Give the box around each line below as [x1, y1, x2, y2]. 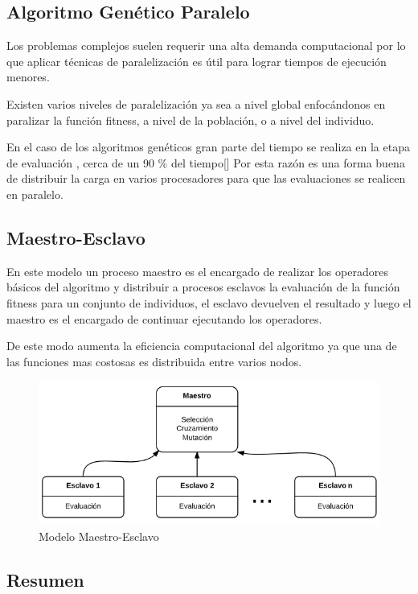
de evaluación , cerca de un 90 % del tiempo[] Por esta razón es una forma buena [6, 154, 405, 171]
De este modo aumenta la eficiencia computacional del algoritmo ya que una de [6, 337, 397, 354]
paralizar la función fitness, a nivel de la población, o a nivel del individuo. [6, 111, 375, 128]
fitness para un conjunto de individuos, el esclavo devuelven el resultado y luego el [6, 294, 412, 311]
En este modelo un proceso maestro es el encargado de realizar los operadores [6, 262, 388, 279]
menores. [6, 68, 50, 85]
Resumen [6, 567, 84, 592]
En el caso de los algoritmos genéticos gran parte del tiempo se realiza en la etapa [6, 138, 410, 155]
